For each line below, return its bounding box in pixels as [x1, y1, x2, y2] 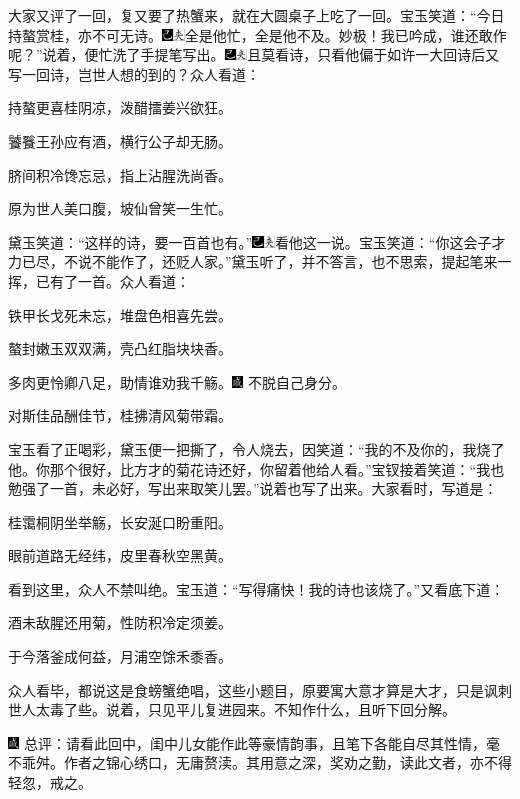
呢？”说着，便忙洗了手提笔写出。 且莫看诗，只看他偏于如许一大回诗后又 [8, 44, 500, 65]
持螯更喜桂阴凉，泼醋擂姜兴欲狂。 [8, 97, 232, 118]
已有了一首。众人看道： [35, 270, 190, 291]
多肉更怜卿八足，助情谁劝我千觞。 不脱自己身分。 [8, 371, 346, 392]
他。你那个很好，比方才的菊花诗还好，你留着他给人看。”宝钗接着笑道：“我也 [8, 458, 505, 479]
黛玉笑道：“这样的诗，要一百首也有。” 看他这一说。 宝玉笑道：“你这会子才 [8, 231, 506, 252]
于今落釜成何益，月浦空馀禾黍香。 [8, 646, 232, 667]
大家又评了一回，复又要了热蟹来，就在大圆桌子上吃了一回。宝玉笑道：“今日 [8, 5, 505, 25]
